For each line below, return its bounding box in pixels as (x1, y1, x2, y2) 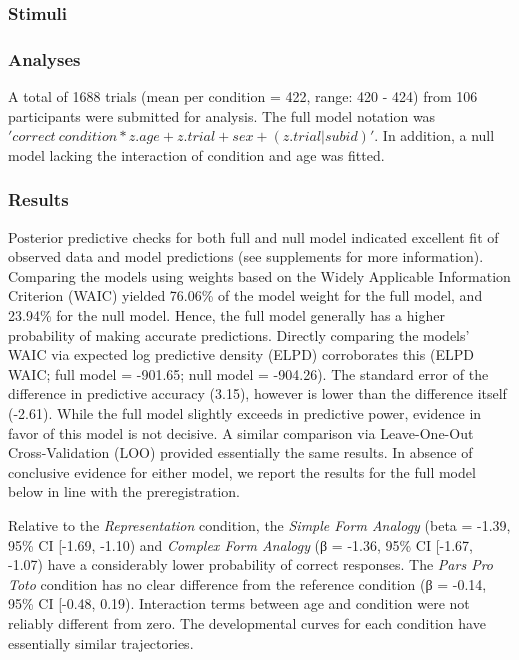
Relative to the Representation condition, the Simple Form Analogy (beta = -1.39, (8, 514, 511, 535)
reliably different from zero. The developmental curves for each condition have (8, 612, 486, 633)
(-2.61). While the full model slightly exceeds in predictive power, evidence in (8, 403, 482, 423)
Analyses (8, 46, 81, 71)
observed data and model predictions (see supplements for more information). (8, 246, 484, 267)
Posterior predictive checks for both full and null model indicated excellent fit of (8, 226, 499, 247)
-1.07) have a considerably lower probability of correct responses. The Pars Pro (8, 554, 493, 575)
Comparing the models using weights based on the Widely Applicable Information (8, 265, 511, 286)
